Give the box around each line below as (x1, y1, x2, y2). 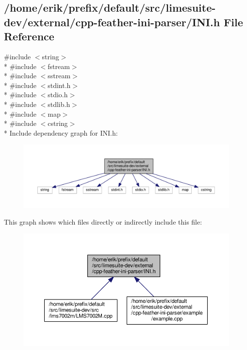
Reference (4, 29, 54, 44)
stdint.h (48, 80, 71, 90)
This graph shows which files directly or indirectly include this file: (4, 216, 202, 227)
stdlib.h (48, 99, 70, 109)
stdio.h (48, 89, 68, 100)
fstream (48, 61, 70, 71)
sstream (48, 70, 71, 81)
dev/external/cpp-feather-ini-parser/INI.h (4, 14, 220, 29)
